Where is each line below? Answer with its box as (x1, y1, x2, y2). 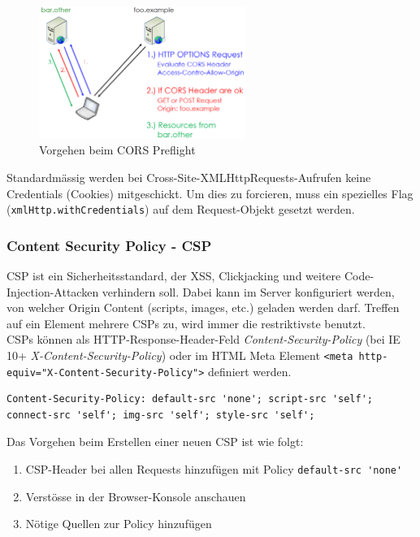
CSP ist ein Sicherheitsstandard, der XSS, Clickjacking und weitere (6, 266, 341, 284)
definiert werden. (208, 362, 292, 379)
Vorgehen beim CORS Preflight (39, 141, 196, 158)
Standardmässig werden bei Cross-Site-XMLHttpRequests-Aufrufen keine (6, 168, 371, 185)
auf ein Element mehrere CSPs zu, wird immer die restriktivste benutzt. (6, 314, 366, 331)
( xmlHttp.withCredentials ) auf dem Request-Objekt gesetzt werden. (6, 201, 355, 218)
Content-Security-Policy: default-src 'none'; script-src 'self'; (6, 393, 374, 405)
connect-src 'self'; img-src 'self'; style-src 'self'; (6, 409, 315, 421)
